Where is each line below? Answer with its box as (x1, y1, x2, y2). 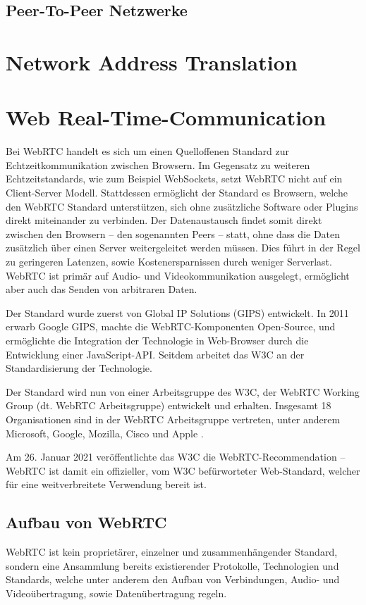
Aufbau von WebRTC (6, 511, 167, 533)
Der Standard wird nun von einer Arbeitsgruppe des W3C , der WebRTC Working (6, 384, 360, 399)
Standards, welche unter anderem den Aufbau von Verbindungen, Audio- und (6, 572, 340, 587)
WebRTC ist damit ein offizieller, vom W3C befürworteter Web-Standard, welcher (6, 463, 360, 478)
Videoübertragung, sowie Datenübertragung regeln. (6, 585, 227, 600)
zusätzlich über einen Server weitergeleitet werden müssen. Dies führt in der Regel (6, 240, 360, 255)
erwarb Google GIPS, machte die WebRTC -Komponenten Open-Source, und (6, 319, 336, 334)
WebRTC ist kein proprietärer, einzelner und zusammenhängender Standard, (6, 544, 338, 559)
